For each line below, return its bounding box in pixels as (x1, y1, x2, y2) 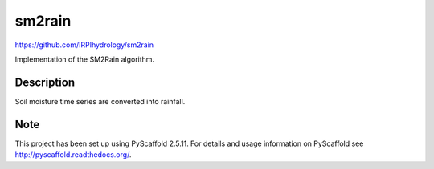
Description (14, 75, 76, 89)
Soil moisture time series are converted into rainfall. (14, 96, 186, 106)
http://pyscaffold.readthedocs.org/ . (14, 150, 132, 159)
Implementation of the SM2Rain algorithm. (14, 54, 155, 64)
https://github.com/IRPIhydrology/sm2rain (14, 40, 154, 50)
